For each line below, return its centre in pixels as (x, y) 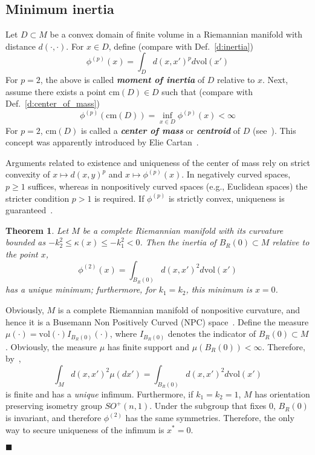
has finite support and (148, 346)
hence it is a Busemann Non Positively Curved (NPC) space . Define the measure (157, 321)
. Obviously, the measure (51, 346)
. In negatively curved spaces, (236, 174)
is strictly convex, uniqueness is (226, 198)
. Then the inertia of (178, 242)
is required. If (119, 198)
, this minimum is (219, 289)
